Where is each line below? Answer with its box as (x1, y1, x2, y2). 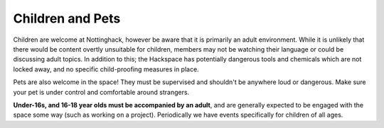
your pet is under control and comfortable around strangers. (13, 88, 190, 96)
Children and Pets (13, 11, 121, 26)
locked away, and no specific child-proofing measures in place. (13, 64, 199, 74)
